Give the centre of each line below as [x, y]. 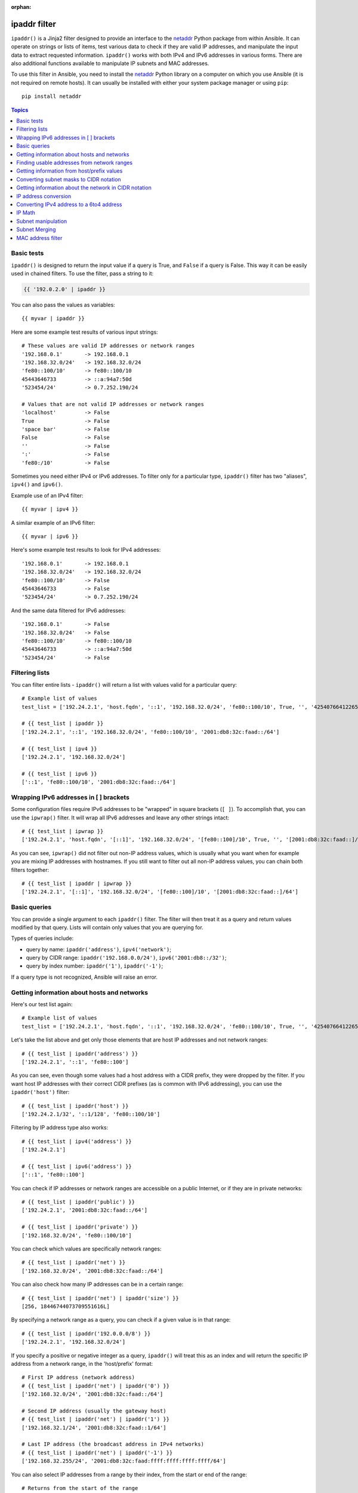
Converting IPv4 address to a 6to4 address [69, 204]
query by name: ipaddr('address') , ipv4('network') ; [98, 949]
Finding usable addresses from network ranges [75, 162]
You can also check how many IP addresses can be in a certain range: [97, 1285]
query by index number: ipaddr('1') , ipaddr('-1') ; [95, 966]
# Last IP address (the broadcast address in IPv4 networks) [113, 1444]
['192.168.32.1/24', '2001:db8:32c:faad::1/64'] [94, 1428]
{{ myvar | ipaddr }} [53, 319]
